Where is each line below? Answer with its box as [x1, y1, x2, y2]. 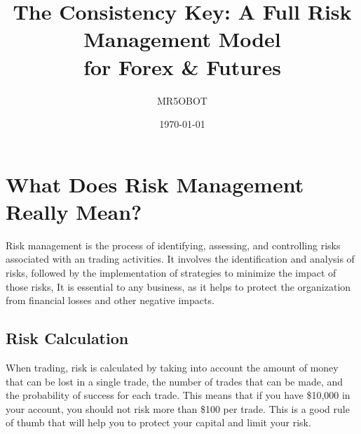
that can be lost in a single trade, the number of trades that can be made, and [6, 374, 343, 388]
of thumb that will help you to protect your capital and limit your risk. [6, 415, 311, 430]
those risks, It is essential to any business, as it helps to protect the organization [6, 279, 351, 294]
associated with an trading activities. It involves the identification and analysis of [6, 251, 355, 266]
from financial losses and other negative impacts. [6, 293, 214, 308]
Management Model [83, 25, 281, 53]
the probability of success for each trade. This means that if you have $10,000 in [6, 388, 350, 402]
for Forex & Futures [83, 52, 281, 81]
